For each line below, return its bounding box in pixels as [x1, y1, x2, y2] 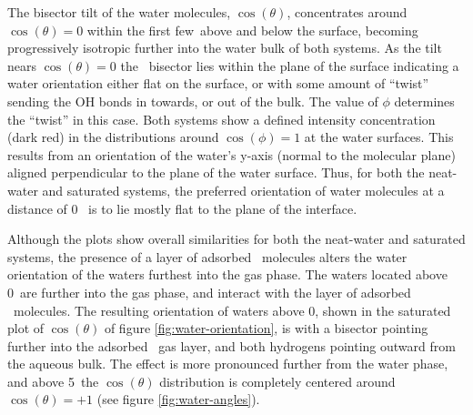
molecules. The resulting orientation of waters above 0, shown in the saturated [13, 300, 451, 319]
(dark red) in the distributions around [7, 127, 219, 147]
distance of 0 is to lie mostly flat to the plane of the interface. [7, 198, 357, 218]
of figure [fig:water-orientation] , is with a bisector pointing [104, 319, 428, 338]
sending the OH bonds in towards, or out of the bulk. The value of [7, 91, 378, 110]
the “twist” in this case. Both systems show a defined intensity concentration [7, 109, 436, 128]
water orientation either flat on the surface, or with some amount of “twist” [7, 74, 429, 93]
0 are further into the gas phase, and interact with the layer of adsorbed [7, 282, 411, 301]
